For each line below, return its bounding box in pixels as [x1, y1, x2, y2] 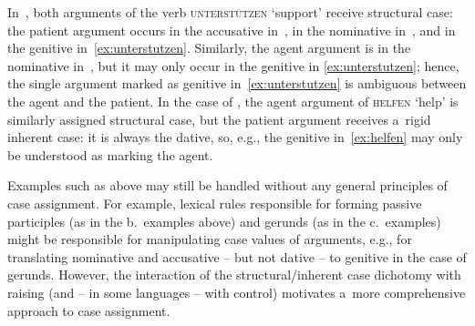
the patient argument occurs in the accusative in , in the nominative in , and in [7, 20, 456, 39]
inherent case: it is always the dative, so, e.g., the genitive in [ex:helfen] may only [7, 127, 463, 147]
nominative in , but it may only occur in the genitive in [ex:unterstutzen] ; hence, [7, 56, 460, 75]
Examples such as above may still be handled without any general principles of [7, 176, 448, 195]
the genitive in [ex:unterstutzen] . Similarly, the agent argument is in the [7, 38, 411, 57]
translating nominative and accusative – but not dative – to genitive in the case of [7, 247, 467, 266]
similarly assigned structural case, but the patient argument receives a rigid [7, 109, 431, 128]
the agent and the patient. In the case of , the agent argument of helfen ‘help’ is [7, 91, 459, 110]
